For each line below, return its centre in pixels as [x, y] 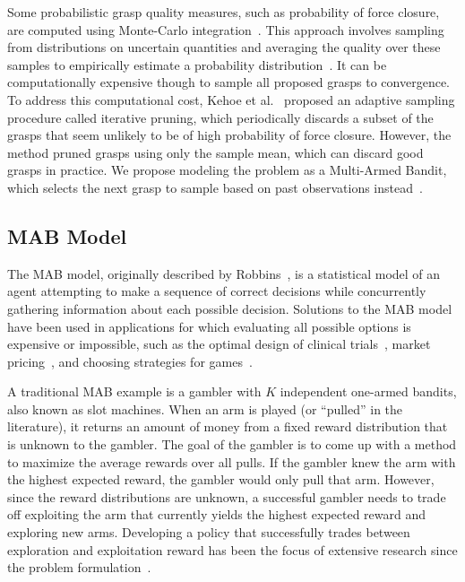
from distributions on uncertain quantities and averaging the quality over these [224, 47]
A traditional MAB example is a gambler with [134, 391]
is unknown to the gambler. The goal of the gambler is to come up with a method [232, 444]
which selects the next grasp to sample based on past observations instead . [215, 187]
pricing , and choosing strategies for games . [130, 361]
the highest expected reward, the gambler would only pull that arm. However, [221, 479]
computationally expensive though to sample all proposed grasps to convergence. [229, 82]
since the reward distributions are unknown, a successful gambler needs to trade [227, 496]
